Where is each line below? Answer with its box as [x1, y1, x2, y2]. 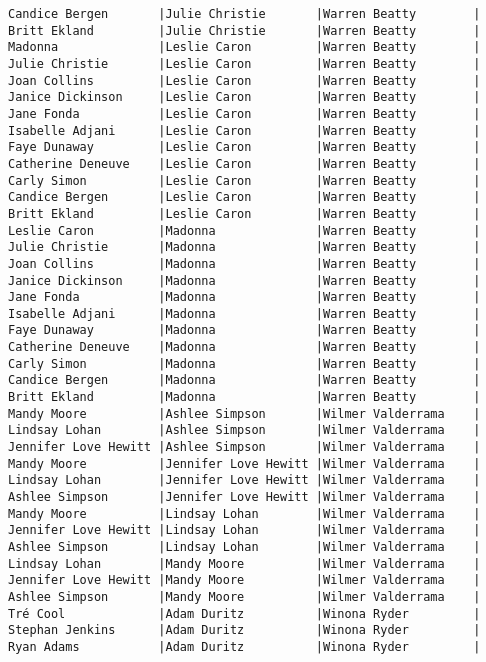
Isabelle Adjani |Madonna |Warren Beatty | [8, 306, 481, 321]
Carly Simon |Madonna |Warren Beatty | [8, 356, 481, 371]
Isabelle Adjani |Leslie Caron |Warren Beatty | [8, 123, 481, 138]
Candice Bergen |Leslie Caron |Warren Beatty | [8, 190, 481, 205]
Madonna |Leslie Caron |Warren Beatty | [8, 40, 481, 55]
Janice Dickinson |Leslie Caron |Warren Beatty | [8, 90, 481, 105]
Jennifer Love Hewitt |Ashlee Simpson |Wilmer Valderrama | [8, 440, 481, 455]
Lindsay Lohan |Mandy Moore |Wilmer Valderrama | [8, 556, 481, 571]
